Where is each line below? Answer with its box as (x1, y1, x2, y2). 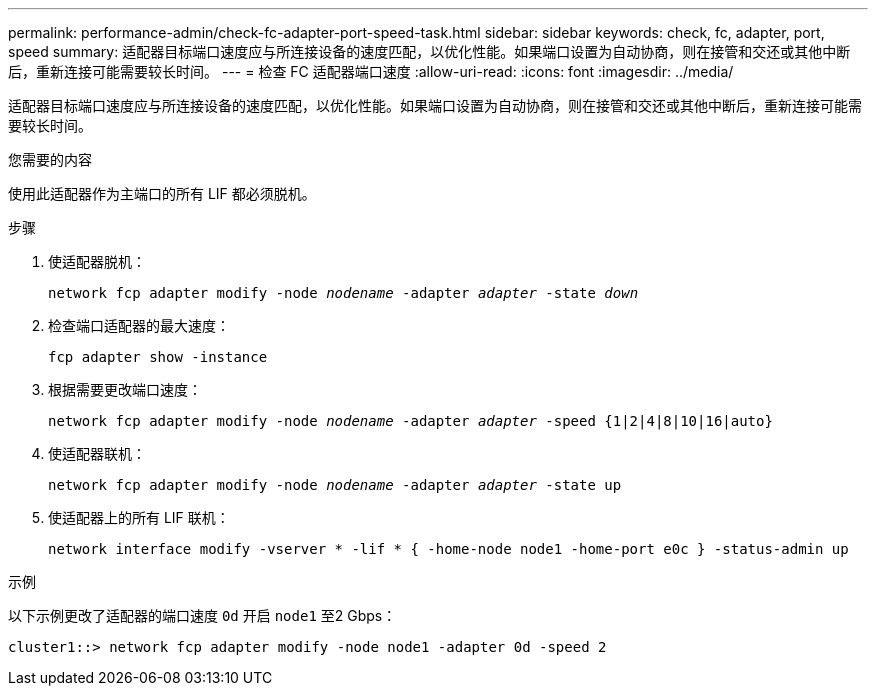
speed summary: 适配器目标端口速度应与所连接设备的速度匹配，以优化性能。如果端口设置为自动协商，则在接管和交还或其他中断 (8, 43, 851, 60)
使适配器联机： (48, 445, 146, 462)
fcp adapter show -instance (48, 349, 268, 365)
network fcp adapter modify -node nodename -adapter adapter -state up (48, 477, 622, 493)
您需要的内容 (8, 151, 92, 168)
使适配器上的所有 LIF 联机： (48, 509, 230, 526)
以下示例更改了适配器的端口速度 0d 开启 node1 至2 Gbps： (8, 607, 397, 624)
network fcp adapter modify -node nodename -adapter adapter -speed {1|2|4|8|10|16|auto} (48, 413, 773, 429)
